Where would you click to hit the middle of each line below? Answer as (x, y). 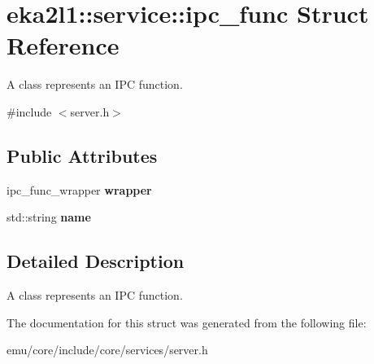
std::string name (49, 217)
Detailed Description (96, 261)
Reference (63, 45)
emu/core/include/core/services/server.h (107, 350)
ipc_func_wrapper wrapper (79, 189)
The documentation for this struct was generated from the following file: (187, 322)
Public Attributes (82, 155)
